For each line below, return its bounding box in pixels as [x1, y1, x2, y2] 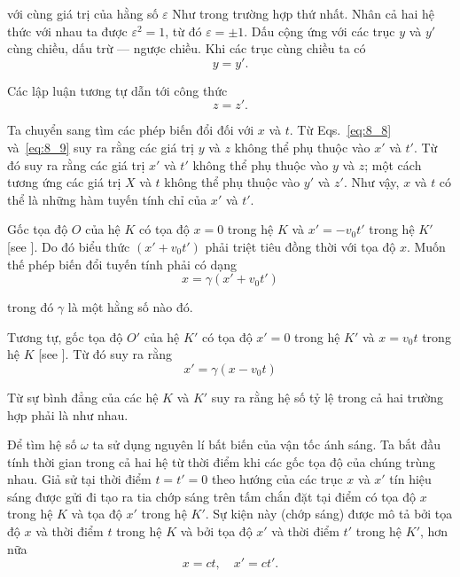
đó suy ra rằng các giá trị [7, 155, 145, 174]
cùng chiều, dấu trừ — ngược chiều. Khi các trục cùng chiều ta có [7, 39, 366, 58]
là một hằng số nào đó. [67, 298, 193, 316]
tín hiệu [389, 470, 432, 488]
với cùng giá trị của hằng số [7, 4, 159, 22]
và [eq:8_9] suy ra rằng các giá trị [7, 137, 194, 156]
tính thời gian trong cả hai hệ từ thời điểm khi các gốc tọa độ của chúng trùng [7, 452, 436, 471]
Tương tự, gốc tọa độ [7, 327, 123, 346]
